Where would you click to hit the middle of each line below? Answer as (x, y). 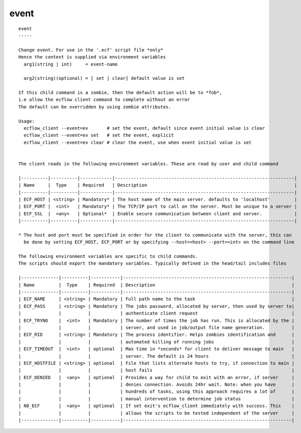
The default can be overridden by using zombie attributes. (95, 107)
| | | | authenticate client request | (157, 313)
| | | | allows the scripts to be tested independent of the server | (157, 413)
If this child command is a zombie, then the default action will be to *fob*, (120, 93)
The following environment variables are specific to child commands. (108, 256)
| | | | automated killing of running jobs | (157, 342)
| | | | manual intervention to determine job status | (157, 399)
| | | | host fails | (157, 370)
